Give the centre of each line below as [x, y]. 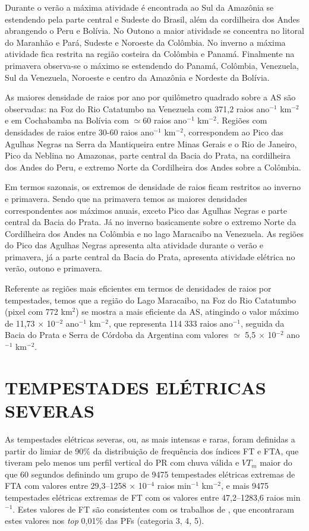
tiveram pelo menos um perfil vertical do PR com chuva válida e [122, 462]
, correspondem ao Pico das [233, 132]
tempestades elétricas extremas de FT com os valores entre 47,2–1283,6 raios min [153, 497]
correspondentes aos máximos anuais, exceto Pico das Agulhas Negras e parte [146, 210]
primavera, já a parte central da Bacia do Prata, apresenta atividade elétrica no [150, 256]
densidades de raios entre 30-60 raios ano [79, 132]
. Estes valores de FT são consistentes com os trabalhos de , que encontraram [153, 509]
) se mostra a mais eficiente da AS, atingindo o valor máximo [187, 312]
